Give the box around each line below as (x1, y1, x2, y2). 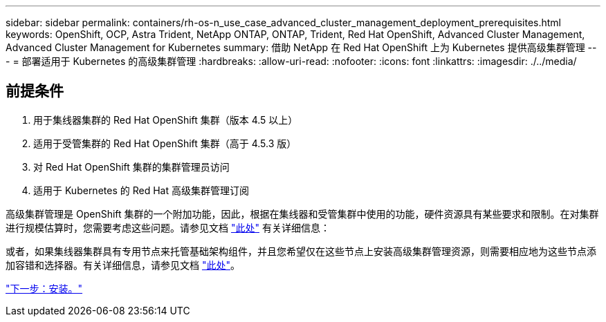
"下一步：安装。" (6, 282, 83, 294)
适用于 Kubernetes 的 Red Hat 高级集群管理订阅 (33, 184, 249, 196)
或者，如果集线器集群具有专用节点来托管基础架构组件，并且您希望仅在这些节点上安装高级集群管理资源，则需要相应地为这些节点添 (6, 245, 596, 257)
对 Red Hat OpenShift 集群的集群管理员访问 (33, 160, 230, 173)
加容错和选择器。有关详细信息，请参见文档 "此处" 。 (6, 258, 240, 271)
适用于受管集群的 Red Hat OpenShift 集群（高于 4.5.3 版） (33, 137, 297, 149)
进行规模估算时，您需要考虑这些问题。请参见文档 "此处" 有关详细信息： (6, 221, 330, 234)
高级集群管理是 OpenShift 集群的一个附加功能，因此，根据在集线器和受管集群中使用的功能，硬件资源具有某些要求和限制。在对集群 (6, 207, 599, 220)
